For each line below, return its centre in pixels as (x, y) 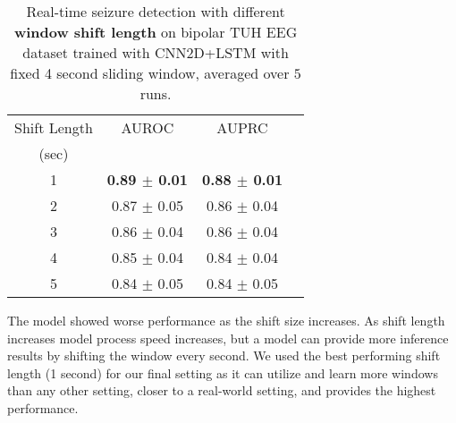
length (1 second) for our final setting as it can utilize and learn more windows (223, 372)
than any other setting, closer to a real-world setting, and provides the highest (222, 390)
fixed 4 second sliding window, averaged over (150, 73)
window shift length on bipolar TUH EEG (156, 32)
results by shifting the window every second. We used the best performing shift (224, 355)
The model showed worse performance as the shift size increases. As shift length (226, 320)
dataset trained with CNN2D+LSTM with (156, 52)
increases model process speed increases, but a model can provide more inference (228, 338)
